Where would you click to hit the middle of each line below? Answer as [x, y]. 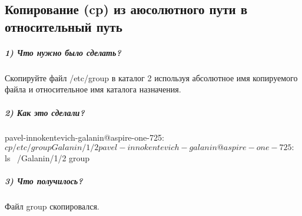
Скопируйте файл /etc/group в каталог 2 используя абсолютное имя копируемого [151, 77]
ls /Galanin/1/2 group [47, 158]
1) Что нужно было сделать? [63, 52]
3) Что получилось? [44, 181]
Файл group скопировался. [52, 206]
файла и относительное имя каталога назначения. [93, 89]
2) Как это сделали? [45, 112]
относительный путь [64, 26]
